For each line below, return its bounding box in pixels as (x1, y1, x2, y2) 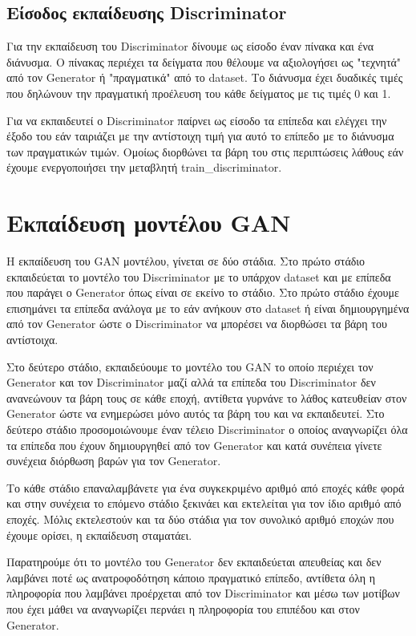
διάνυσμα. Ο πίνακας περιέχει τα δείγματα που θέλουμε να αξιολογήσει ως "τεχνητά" (6, 53, 402, 70)
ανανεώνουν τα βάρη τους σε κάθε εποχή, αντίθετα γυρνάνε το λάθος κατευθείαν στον (6, 389, 407, 406)
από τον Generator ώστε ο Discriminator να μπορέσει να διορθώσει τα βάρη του (6, 315, 387, 332)
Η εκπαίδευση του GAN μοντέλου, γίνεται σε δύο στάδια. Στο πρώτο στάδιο (6, 253, 366, 269)
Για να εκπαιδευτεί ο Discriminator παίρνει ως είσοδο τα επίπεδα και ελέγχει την (6, 111, 387, 128)
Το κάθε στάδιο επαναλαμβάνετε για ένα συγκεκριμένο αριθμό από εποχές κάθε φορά (6, 479, 405, 496)
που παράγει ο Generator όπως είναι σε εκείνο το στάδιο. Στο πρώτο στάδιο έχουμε (6, 284, 399, 301)
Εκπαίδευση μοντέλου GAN (6, 206, 291, 239)
